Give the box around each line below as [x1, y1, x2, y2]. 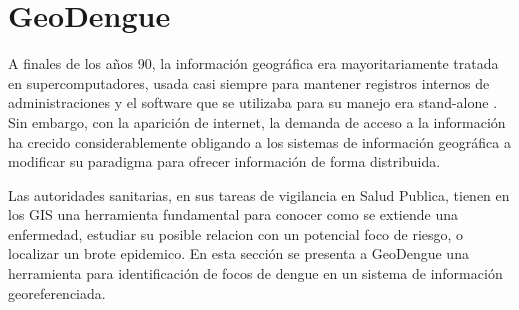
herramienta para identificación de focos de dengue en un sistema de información [8, 263, 503, 284]
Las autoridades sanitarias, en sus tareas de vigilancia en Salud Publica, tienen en [8, 184, 510, 205]
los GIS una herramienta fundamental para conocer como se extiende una [8, 204, 458, 225]
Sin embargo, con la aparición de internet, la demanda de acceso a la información [8, 111, 506, 132]
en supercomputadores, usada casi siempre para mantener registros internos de [8, 72, 490, 93]
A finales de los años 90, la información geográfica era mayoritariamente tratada [8, 53, 499, 74]
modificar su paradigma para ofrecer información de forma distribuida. [8, 151, 441, 172]
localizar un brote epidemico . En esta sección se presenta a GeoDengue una [8, 243, 469, 264]
